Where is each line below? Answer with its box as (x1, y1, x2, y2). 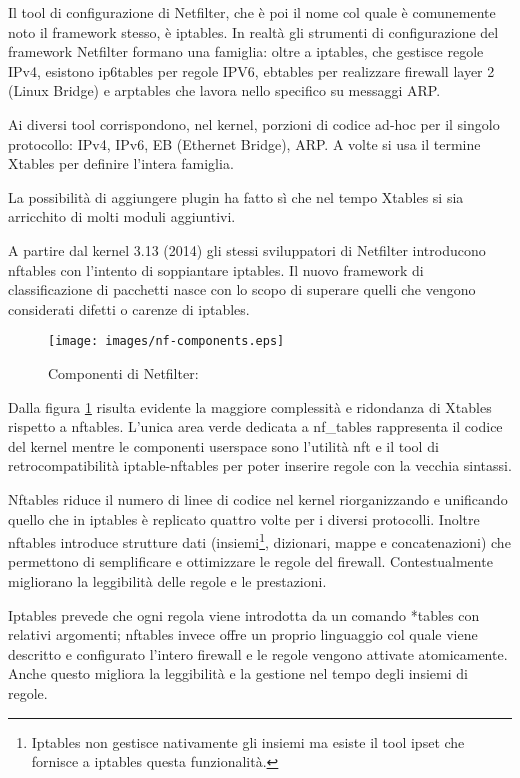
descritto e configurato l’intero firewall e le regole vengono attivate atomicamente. (8, 643, 508, 664)
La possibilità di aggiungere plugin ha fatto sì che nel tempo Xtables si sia (8, 186, 464, 207)
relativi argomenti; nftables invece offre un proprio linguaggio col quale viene (8, 624, 478, 645)
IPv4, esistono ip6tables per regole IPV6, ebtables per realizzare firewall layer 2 (8, 60, 495, 81)
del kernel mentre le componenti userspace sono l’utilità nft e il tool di (8, 435, 439, 456)
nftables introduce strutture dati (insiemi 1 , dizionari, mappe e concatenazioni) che (8, 529, 511, 552)
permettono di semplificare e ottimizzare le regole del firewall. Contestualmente (8, 551, 493, 572)
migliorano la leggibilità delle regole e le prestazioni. (8, 570, 327, 591)
